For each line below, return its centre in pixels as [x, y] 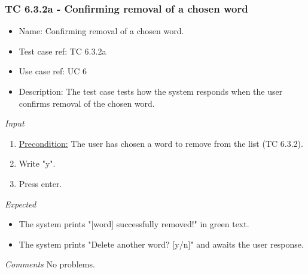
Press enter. [40, 183]
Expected [21, 204]
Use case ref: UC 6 [53, 71]
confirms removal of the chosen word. [87, 103]
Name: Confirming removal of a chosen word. [101, 31]
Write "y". [37, 163]
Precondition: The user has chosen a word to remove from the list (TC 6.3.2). [161, 143]
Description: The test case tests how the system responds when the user [151, 91]
